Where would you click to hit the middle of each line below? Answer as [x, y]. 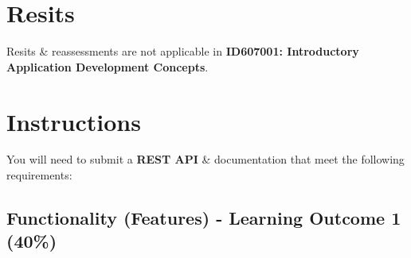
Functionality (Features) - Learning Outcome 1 [204, 218]
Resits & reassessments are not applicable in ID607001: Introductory [183, 51]
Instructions [74, 121]
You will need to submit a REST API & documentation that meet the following [205, 159]
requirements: [39, 175]
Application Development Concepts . [108, 66]
